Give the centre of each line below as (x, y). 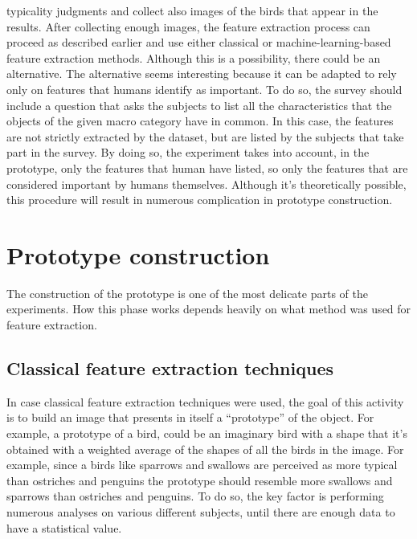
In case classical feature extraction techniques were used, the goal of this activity (205, 401)
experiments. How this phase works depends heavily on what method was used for (209, 309)
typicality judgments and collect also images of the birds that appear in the (192, 10)
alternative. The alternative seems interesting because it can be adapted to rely (202, 73)
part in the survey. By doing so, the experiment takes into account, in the (188, 152)
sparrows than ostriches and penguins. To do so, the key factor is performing (195, 496)
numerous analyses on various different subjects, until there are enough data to (201, 511)
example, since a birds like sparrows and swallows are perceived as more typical (202, 465)
